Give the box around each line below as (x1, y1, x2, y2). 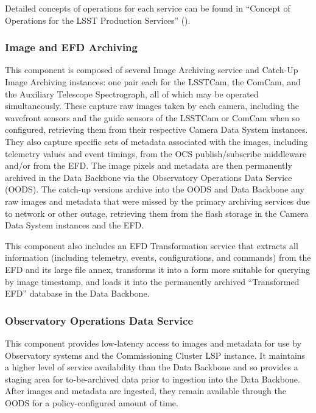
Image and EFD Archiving (5, 40, 138, 55)
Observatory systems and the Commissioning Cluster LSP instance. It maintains (5, 348, 306, 361)
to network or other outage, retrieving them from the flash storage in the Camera (5, 206, 309, 219)
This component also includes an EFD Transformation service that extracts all (5, 239, 298, 252)
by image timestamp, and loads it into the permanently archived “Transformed (5, 275, 300, 288)
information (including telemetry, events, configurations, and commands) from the (5, 251, 311, 264)
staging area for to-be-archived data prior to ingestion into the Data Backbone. (5, 372, 300, 385)
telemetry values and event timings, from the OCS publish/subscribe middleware (5, 147, 307, 160)
